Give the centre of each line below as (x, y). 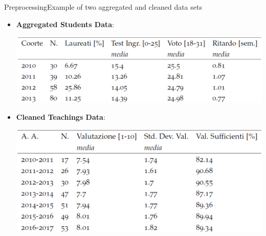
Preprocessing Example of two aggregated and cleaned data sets (103, 7)
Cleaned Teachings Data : (61, 117)
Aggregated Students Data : (65, 24)
